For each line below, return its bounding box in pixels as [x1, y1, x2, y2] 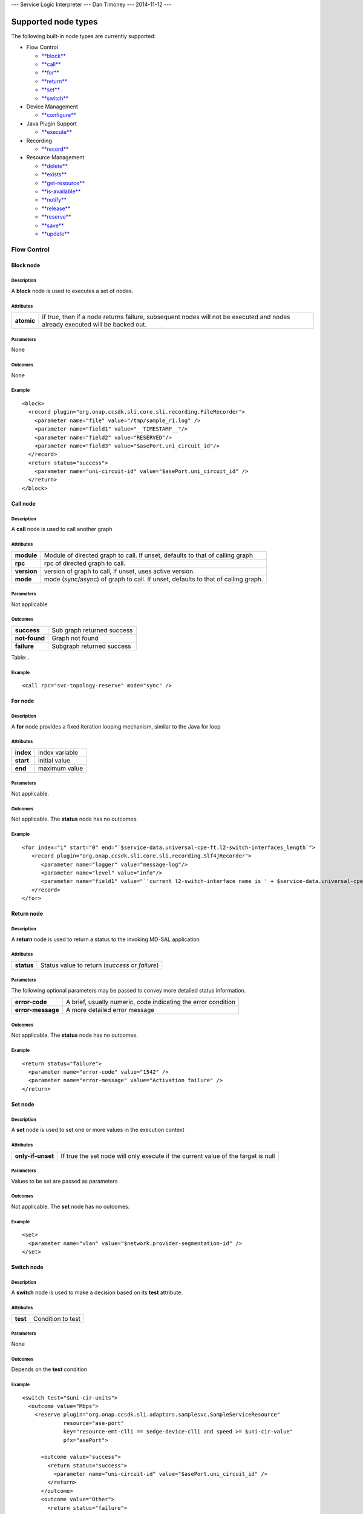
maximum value [38, 764, 83, 773]
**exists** [41, 171, 67, 178]
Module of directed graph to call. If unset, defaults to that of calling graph [44, 551, 253, 560]
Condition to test [33, 1314, 81, 1323]
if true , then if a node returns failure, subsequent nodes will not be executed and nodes [42, 312, 290, 321]
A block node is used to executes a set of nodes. [11, 287, 134, 294]
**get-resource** [41, 179, 85, 187]
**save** [41, 222, 64, 229]
